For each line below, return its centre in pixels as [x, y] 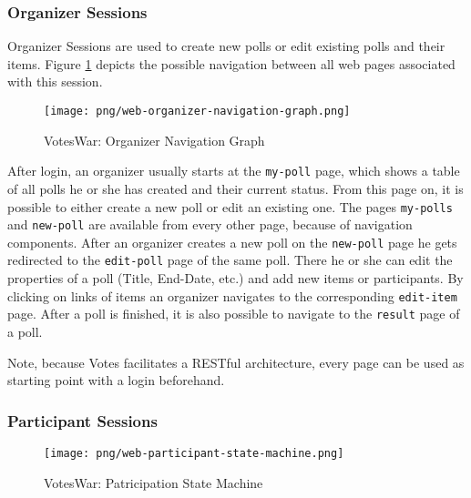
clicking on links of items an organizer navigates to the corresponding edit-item [232, 295]
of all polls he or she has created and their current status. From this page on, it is [235, 188]
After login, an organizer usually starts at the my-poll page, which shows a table [234, 171]
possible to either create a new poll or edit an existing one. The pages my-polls [230, 206]
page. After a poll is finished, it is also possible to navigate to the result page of [234, 314]
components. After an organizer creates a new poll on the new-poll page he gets [232, 242]
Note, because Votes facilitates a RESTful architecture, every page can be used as [236, 362]
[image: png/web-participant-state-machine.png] [194, 454]
